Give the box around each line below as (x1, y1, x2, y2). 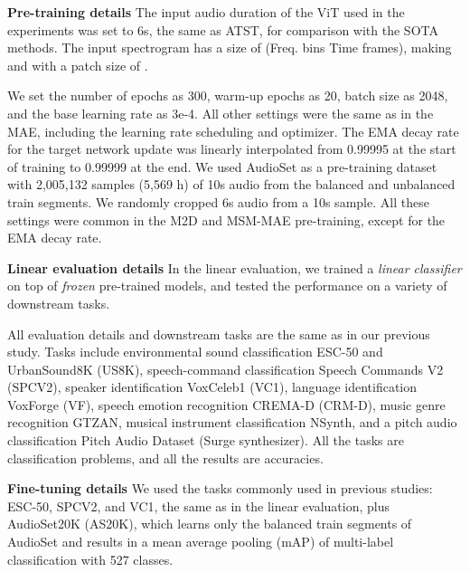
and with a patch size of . (7, 55, 148, 74)
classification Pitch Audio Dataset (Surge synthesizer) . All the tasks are (7, 431, 404, 450)
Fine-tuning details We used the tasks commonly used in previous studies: (7, 479, 433, 498)
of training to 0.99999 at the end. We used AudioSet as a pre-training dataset (7, 157, 437, 176)
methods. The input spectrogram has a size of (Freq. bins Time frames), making (7, 38, 452, 57)
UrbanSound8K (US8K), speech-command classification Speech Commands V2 (7, 359, 444, 378)
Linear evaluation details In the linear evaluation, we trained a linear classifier (7, 258, 462, 277)
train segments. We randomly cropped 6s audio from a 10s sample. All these (7, 192, 429, 211)
